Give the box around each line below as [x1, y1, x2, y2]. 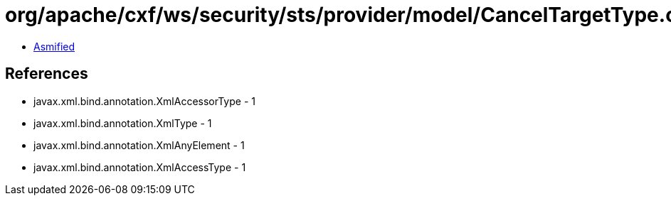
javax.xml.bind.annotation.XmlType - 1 [33, 116, 212, 129]
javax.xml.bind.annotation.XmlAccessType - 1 [33, 161, 246, 173]
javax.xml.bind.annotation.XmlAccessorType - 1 [33, 94, 255, 107]
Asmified [33, 40, 75, 53]
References [5, 65, 88, 83]
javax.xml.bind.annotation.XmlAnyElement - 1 [33, 138, 245, 151]
